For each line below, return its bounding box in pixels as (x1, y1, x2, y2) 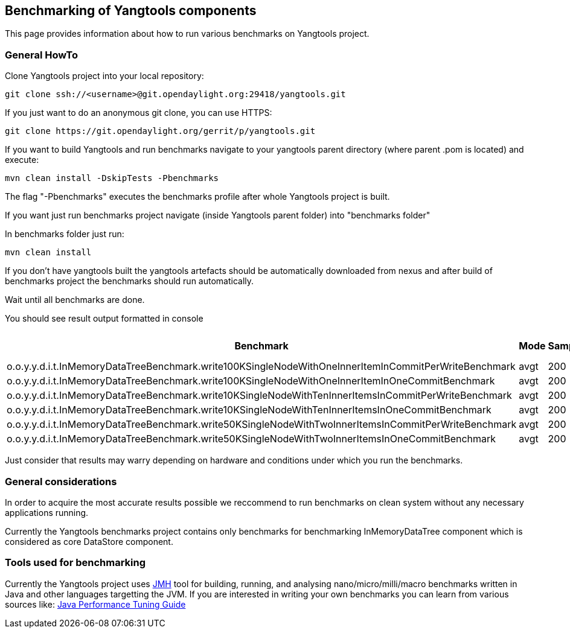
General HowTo (5, 48, 78, 61)
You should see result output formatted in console (5, 313, 203, 324)
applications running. (5, 507, 89, 518)
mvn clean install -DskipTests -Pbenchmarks (5, 173, 219, 183)
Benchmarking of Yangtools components (5, 3, 257, 18)
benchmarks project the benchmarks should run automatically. (5, 276, 254, 287)
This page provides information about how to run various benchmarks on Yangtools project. (5, 28, 370, 39)
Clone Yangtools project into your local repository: (5, 71, 204, 81)
